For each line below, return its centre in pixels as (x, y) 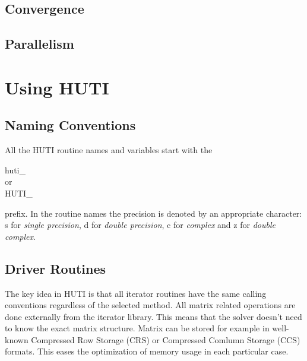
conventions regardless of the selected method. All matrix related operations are (150, 305)
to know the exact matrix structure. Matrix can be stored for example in (137, 328)
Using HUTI (57, 87)
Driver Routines (56, 268)
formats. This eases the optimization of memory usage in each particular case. (147, 351)
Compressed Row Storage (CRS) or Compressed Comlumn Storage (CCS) (166, 339)
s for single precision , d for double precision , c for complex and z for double (140, 225)
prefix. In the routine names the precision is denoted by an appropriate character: (153, 213)
